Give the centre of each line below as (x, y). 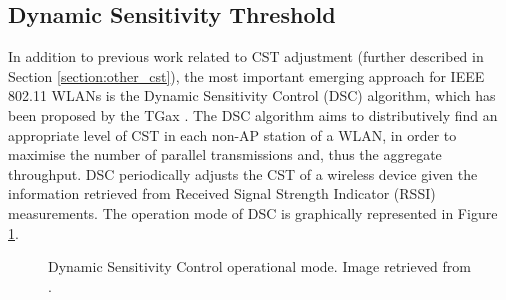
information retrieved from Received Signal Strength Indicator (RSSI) (222, 193)
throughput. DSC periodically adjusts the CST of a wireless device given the (243, 173)
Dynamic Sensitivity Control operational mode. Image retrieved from (259, 266)
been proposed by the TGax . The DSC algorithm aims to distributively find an (253, 114)
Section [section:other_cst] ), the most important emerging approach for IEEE (246, 75)
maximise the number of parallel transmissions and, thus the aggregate (225, 154)
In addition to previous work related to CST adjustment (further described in (246, 56)
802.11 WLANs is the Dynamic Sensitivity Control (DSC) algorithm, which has (252, 95)
